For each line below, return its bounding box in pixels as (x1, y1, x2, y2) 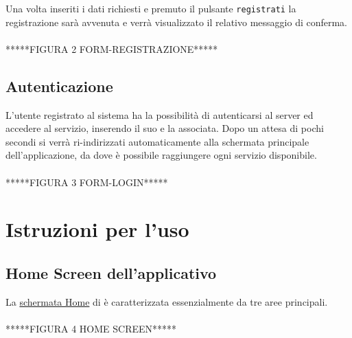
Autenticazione (5, 75, 113, 96)
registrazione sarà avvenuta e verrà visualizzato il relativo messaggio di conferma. (5, 14, 348, 29)
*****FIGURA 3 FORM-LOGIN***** (5, 174, 168, 189)
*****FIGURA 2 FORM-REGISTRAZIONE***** (5, 41, 218, 56)
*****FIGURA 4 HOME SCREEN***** (5, 321, 177, 335)
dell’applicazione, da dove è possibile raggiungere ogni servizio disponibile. (5, 148, 317, 162)
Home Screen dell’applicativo (5, 262, 217, 283)
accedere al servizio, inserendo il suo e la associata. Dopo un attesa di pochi (5, 121, 324, 135)
